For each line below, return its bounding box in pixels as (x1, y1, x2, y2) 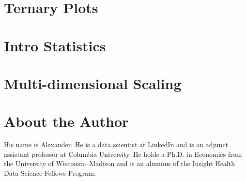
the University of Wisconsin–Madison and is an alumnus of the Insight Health (4, 158, 235, 168)
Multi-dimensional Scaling (4, 73, 182, 93)
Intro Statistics (4, 35, 106, 55)
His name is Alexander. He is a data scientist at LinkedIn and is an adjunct (4, 139, 229, 150)
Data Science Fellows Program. (4, 168, 96, 178)
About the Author (4, 111, 129, 131)
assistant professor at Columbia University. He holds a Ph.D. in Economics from (4, 149, 242, 159)
